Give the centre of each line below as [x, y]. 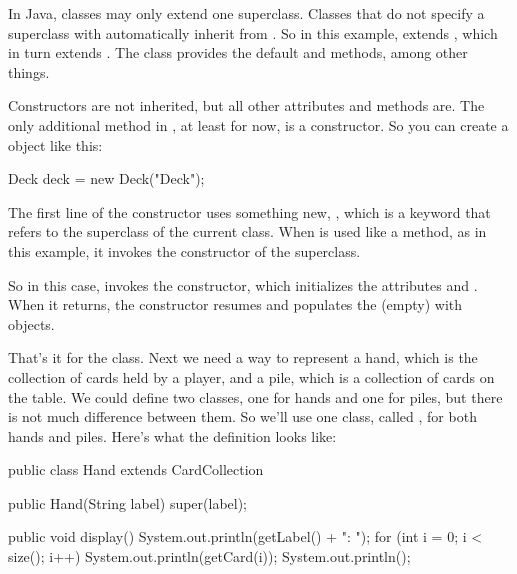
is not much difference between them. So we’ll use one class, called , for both [242, 416]
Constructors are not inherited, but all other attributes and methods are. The [246, 105]
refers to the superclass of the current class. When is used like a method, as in [247, 231]
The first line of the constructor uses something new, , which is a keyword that [249, 211]
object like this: [55, 144]
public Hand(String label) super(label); [128, 502]
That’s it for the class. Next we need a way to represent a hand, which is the [243, 357]
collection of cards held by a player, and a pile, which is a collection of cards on [251, 376]
